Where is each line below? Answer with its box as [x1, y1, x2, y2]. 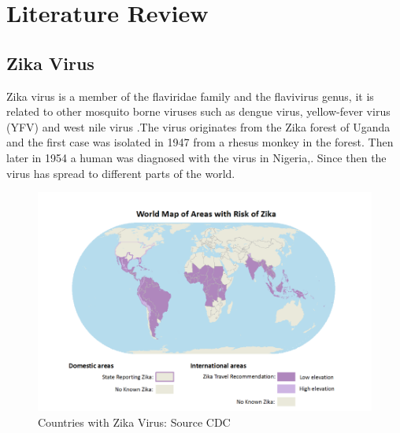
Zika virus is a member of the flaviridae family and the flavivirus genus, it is [6, 87, 374, 104]
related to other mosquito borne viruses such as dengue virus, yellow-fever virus [6, 103, 391, 120]
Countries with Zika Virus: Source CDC [38, 413, 231, 430]
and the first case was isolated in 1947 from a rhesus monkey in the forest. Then [6, 134, 394, 150]
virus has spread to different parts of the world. [6, 165, 235, 181]
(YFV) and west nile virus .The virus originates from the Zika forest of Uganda [6, 118, 391, 135]
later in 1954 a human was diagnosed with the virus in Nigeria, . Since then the [6, 149, 387, 165]
